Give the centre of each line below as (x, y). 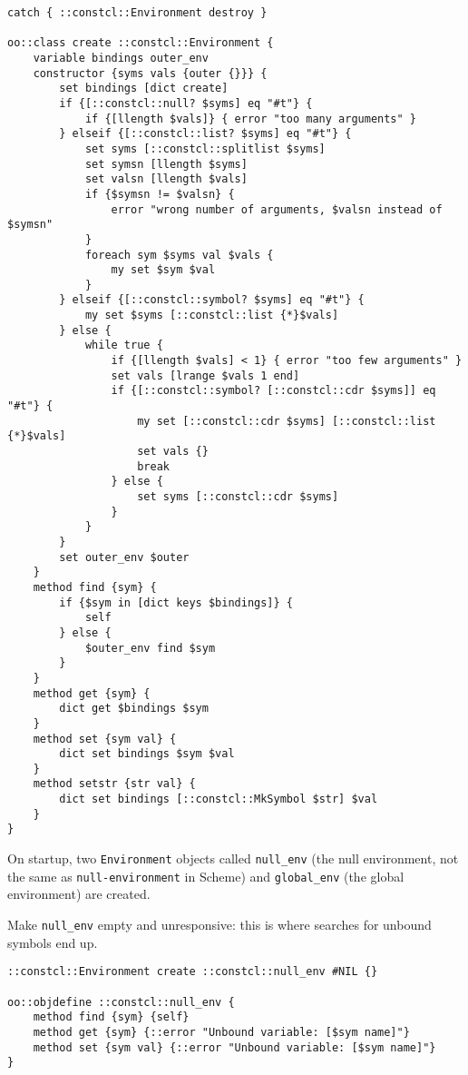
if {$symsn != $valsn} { (160, 194)
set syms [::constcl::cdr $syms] (238, 497)
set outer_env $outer (124, 557)
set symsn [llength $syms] (166, 164)
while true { (124, 345)
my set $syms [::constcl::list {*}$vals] (212, 316)
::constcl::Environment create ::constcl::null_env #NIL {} (193, 972)
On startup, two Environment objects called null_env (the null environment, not (233, 858)
